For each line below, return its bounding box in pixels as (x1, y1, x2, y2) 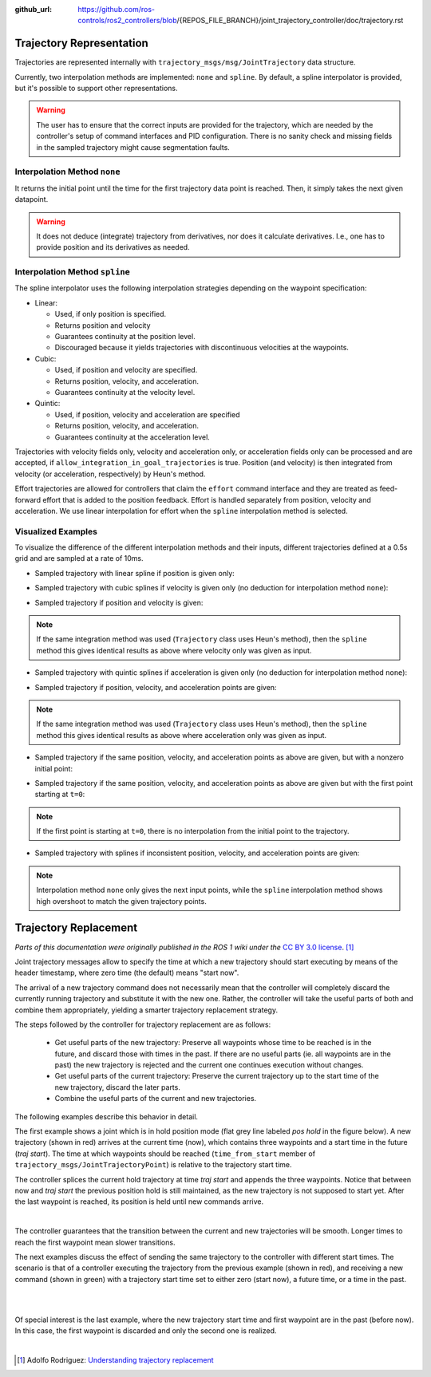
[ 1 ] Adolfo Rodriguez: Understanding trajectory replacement (17, 1355, 215, 1365)
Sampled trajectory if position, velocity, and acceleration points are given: (34, 682, 277, 692)
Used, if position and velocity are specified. (54, 365, 198, 375)
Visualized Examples (14, 526, 97, 537)
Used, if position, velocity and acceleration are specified (54, 409, 240, 419)
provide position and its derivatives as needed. (36, 243, 191, 252)
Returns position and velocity (54, 320, 151, 330)
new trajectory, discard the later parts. (54, 1082, 181, 1092)
